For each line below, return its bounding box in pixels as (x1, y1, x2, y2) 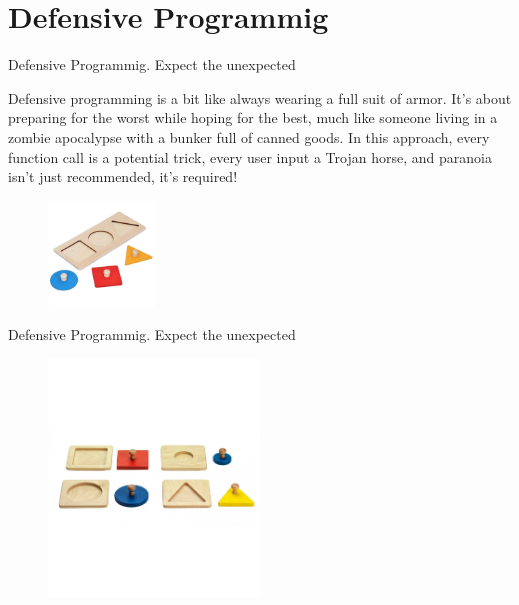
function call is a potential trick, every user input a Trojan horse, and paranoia (8, 146, 492, 167)
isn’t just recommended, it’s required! (8, 166, 238, 187)
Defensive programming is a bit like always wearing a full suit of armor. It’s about (8, 87, 512, 108)
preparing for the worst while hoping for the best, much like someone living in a (8, 107, 498, 128)
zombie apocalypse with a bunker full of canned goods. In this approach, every (8, 126, 490, 147)
